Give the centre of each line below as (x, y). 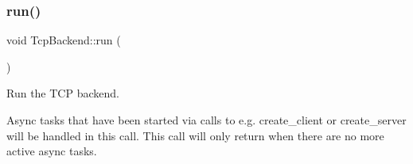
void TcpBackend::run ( (64, 40)
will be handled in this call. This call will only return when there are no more (195, 135)
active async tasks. (52, 151)
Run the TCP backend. (63, 93)
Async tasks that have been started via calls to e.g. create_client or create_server (206, 120)
